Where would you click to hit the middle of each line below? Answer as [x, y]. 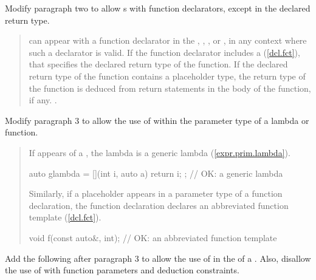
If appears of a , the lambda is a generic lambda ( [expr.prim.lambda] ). [160, 152]
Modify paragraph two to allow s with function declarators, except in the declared [158, 8]
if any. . [43, 100]
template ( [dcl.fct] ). [65, 217]
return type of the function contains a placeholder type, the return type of [167, 76]
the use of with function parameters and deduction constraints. [122, 270]
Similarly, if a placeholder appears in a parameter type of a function [156, 193]
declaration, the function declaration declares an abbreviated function [159, 205]
